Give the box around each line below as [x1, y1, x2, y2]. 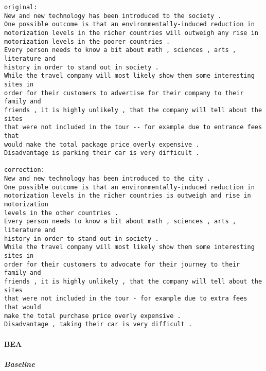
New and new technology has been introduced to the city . [4, 175, 210, 183]
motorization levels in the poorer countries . [4, 38, 170, 45]
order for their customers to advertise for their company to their [4, 89, 244, 97]
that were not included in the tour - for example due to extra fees [4, 295, 247, 303]
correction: [4, 166, 45, 174]
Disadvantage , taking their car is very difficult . [4, 321, 192, 328]
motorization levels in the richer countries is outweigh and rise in [4, 192, 251, 200]
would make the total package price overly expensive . [4, 140, 200, 148]
